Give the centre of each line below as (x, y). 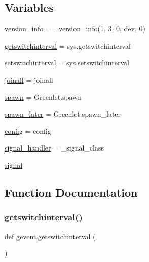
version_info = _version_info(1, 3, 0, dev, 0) (75, 29)
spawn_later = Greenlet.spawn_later (63, 114)
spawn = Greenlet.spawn (43, 97)
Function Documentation (71, 192)
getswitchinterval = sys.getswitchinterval (68, 45)
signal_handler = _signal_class (54, 148)
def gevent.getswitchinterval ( (50, 236)
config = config (28, 130)
